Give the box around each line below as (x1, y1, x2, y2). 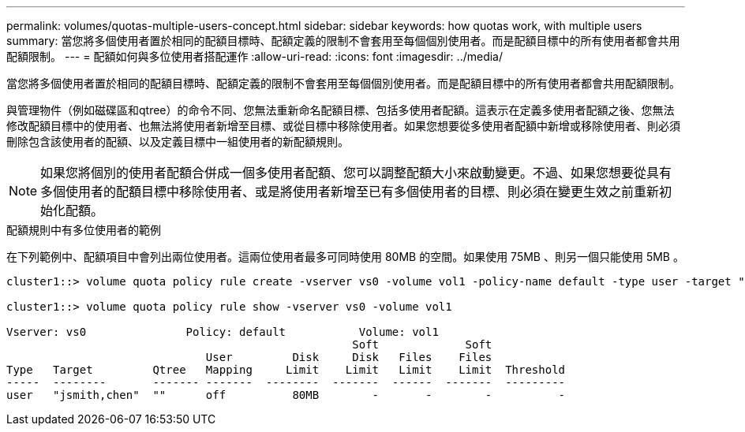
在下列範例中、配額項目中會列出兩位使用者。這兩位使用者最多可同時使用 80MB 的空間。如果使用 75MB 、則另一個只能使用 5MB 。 (6, 250, 684, 263)
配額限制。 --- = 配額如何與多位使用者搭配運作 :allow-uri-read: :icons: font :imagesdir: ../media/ (6, 50, 504, 63)
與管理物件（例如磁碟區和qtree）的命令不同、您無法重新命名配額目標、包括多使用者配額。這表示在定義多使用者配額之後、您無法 (6, 103, 675, 117)
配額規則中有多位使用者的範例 (6, 223, 161, 236)
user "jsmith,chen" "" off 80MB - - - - (6, 389, 566, 401)
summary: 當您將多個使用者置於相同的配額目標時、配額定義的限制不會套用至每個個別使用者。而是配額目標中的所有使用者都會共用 (6, 34, 680, 47)
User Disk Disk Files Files (205, 351, 492, 363)
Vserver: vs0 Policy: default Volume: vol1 (6, 326, 439, 338)
